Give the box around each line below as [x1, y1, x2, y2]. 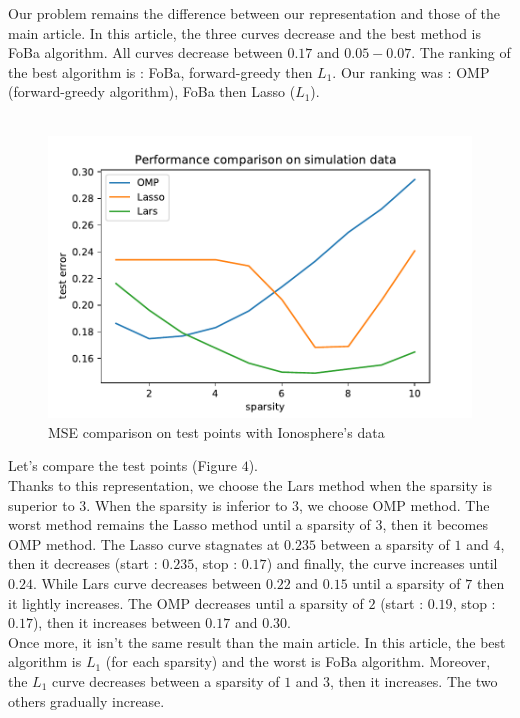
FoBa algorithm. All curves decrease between [8, 42, 283, 63]
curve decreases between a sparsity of [52, 670, 280, 691]
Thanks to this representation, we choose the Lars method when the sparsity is [8, 475, 492, 495]
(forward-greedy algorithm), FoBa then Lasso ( [8, 81, 296, 102]
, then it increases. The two [330, 670, 498, 691]
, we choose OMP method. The [299, 494, 490, 515]
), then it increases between [32, 612, 201, 633]
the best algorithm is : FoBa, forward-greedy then [8, 61, 313, 82]
